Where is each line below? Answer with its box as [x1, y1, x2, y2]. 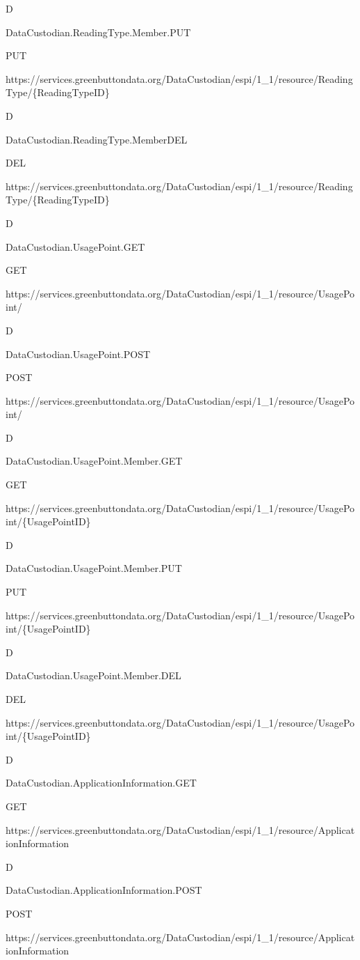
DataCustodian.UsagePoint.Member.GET [6, 454, 183, 468]
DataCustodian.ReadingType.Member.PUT [6, 24, 191, 39]
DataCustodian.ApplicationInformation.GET [6, 775, 197, 790]
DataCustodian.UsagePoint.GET [6, 239, 145, 254]
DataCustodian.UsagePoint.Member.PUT [6, 561, 182, 575]
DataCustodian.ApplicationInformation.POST [6, 883, 202, 897]
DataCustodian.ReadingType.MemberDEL [6, 132, 188, 146]
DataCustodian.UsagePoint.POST [6, 346, 151, 361]
